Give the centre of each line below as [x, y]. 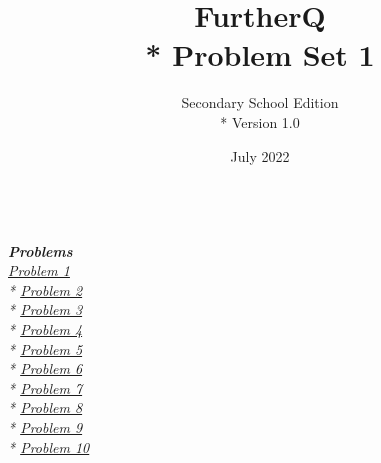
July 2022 [260, 155]
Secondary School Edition [260, 102]
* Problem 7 [45, 387]
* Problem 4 [45, 329]
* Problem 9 [45, 427]
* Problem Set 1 [260, 54]
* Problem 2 [45, 289]
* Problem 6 [45, 368]
